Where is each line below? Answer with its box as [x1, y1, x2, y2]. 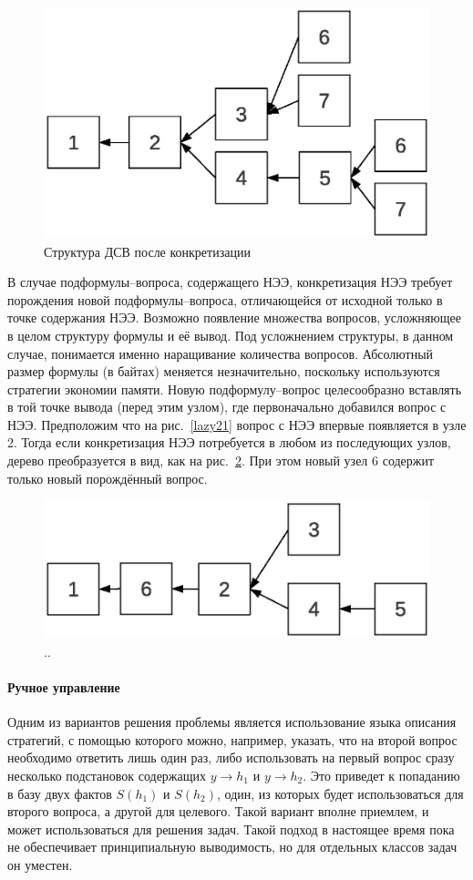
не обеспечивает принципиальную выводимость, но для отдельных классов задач [7, 837, 458, 856]
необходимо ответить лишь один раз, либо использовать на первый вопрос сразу [7, 748, 455, 767]
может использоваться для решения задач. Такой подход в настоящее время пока [7, 819, 455, 838]
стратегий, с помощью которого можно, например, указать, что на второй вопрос [7, 730, 458, 749]
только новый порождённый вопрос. [7, 468, 208, 487]
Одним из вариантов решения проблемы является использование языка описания [7, 712, 457, 732]
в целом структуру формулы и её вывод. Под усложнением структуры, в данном [7, 325, 454, 344]
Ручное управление [7, 678, 120, 697]
